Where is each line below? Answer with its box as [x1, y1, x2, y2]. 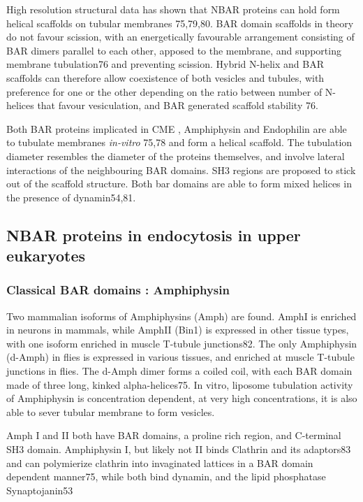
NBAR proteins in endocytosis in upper [6, 224, 301, 245]
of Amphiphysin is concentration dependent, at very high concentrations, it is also [6, 391, 357, 406]
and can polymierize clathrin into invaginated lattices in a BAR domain [6, 455, 313, 470]
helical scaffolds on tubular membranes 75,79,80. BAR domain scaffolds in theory [6, 15, 354, 30]
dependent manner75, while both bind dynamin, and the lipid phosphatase [6, 469, 326, 484]
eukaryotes [6, 245, 86, 266]
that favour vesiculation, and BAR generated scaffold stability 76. [37, 98, 318, 113]
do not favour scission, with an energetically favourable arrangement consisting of [6, 29, 355, 44]
